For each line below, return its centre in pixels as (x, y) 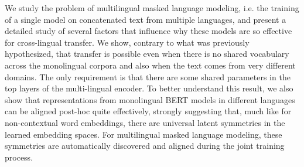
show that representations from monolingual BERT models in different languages (150, 99)
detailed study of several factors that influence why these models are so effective (148, 31)
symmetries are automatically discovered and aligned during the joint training (145, 146)
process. (19, 157)
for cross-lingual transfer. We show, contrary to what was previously (127, 42)
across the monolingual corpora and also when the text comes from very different (150, 65)
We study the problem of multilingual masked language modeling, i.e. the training (152, 8)
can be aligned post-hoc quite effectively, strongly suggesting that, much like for (148, 111)
